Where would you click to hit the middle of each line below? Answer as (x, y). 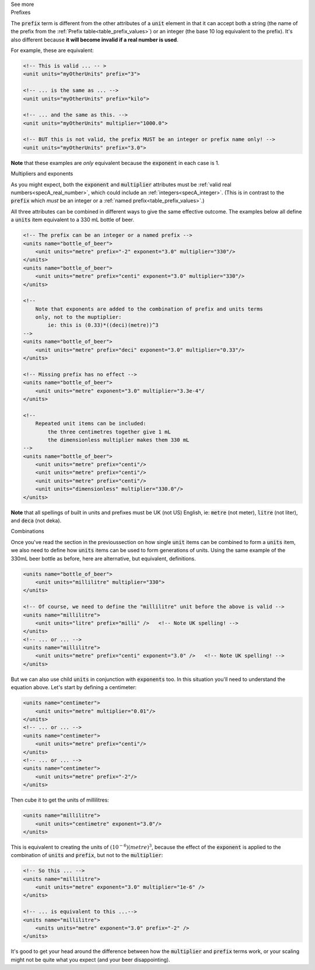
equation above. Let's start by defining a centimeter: (74, 687)
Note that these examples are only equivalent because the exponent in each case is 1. (115, 163)
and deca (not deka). (36, 521)
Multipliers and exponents (42, 174)
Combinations (28, 531)
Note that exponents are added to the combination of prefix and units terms (149, 309)
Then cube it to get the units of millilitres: (60, 800)
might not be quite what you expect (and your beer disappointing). (90, 959)
